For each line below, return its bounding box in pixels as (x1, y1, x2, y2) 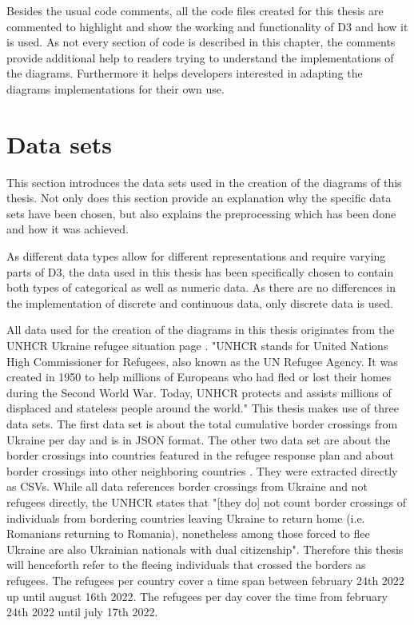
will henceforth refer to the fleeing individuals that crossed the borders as (6, 556, 366, 573)
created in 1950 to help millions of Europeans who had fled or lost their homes (6, 368, 392, 385)
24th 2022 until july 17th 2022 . (6, 603, 158, 620)
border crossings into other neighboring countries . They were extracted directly (6, 462, 398, 479)
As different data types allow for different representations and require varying (6, 248, 386, 265)
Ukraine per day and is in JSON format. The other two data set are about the (6, 431, 391, 448)
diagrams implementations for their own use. (6, 80, 225, 97)
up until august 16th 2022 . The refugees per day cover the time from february (6, 587, 388, 604)
